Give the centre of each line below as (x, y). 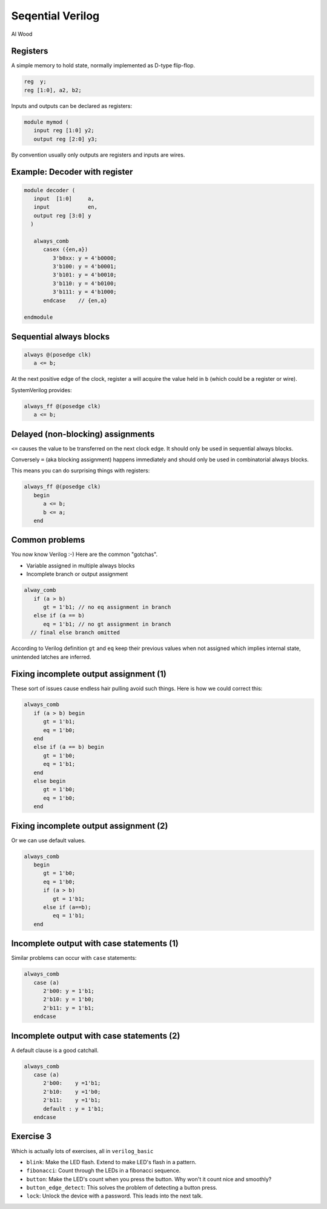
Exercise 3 (31, 1137)
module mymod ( (46, 122)
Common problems (48, 540)
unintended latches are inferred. (51, 657)
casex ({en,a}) (66, 250)
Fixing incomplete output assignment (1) (89, 674)
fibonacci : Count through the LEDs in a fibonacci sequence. (104, 1171)
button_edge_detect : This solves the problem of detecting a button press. (122, 1188)
